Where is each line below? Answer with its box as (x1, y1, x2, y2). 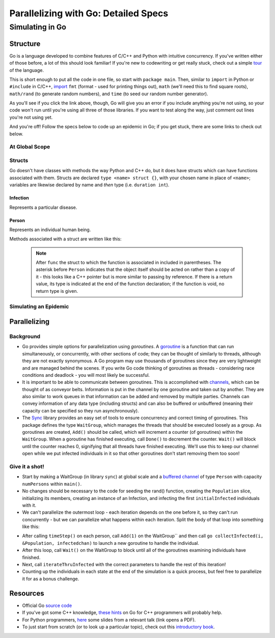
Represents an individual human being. (9, 227, 91, 233)
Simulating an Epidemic (9, 303, 69, 310)
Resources (9, 589, 44, 598)
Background (9, 332, 41, 340)
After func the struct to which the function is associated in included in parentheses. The (36, 260, 222, 266)
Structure (9, 39, 41, 48)
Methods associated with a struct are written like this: (9, 236, 122, 242)
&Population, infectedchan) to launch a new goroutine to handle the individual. (22, 540, 200, 546)
